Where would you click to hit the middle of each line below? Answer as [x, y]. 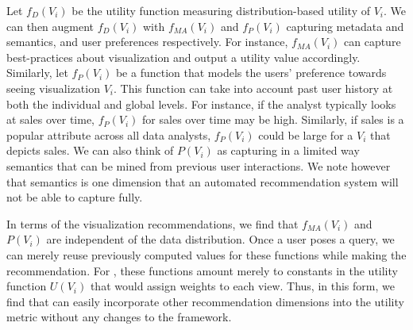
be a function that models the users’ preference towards [251, 73]
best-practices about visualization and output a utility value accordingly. [183, 57]
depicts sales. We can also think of [90, 150]
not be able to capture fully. [75, 197]
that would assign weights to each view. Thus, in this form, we [242, 286]
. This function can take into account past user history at [253, 88]
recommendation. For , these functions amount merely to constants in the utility [202, 270]
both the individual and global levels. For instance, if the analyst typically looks [201, 104]
